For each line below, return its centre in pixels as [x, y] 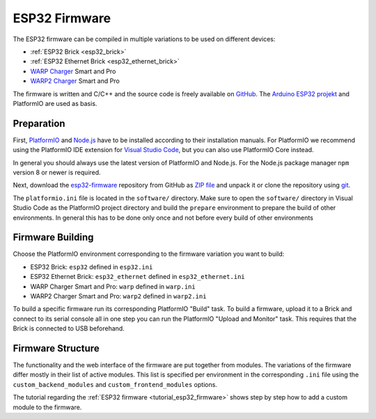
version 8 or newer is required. [57, 172]
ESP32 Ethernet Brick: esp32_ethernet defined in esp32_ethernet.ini [138, 277]
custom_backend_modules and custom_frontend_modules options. [115, 384]
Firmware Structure [56, 348]
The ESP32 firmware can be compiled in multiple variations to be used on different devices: [144, 39]
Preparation [39, 123]
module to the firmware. [47, 407]
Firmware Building [53, 237]
